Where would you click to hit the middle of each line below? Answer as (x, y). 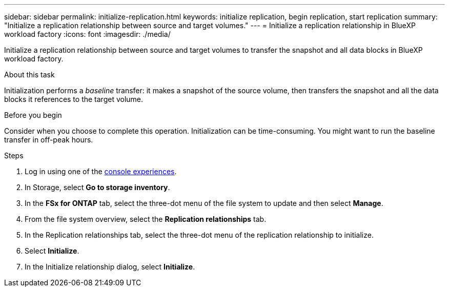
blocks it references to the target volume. (74, 99)
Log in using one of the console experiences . (101, 171)
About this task (29, 75)
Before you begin (33, 115)
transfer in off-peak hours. (49, 140)
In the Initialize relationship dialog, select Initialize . (110, 267)
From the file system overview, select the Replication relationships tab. (146, 219)
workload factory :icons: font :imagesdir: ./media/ (87, 34)
